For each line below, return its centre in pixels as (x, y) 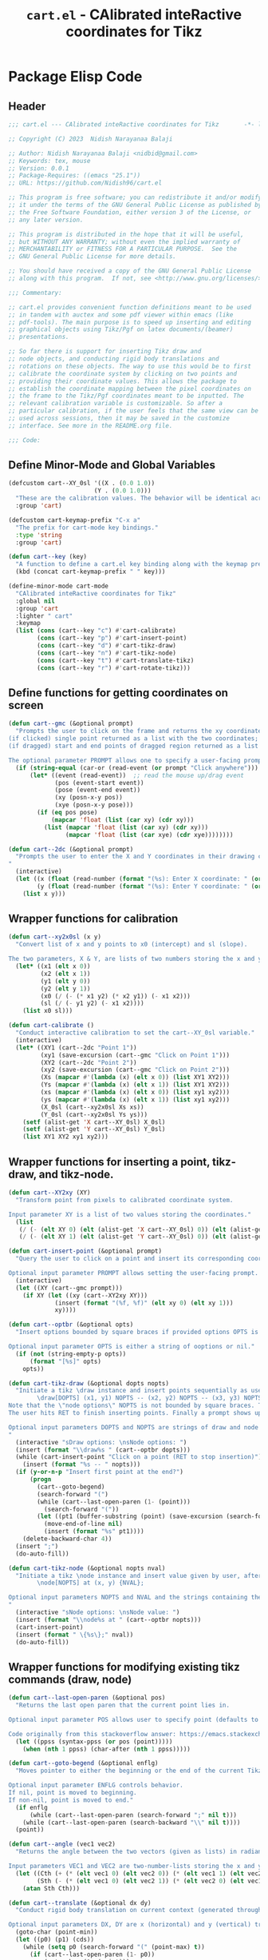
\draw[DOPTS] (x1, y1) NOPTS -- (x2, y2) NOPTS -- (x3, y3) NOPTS (150, 1398)
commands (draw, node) (70, 1679)
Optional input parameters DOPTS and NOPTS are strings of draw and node (134, 1427)
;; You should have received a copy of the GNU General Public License (130, 271)
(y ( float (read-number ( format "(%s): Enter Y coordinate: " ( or (150, 886)
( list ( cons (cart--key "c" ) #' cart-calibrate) (96, 631)
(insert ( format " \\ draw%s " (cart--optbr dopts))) (103, 1450)
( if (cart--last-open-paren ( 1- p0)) (92, 1954)
